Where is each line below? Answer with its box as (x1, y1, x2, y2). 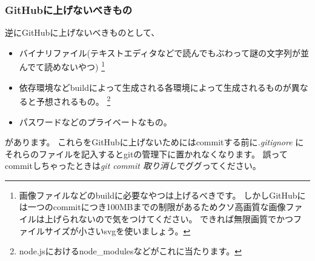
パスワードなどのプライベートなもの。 (19, 115, 172, 128)
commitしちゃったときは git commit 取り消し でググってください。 (5, 159, 261, 172)
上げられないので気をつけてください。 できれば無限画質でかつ (44, 213, 294, 225)
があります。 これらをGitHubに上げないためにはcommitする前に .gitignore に (5, 136, 304, 148)
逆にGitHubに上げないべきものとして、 (5, 26, 160, 39)
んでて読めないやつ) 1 (19, 59, 105, 73)
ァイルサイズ (19, 224, 70, 237)
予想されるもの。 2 (36, 93, 111, 107)
